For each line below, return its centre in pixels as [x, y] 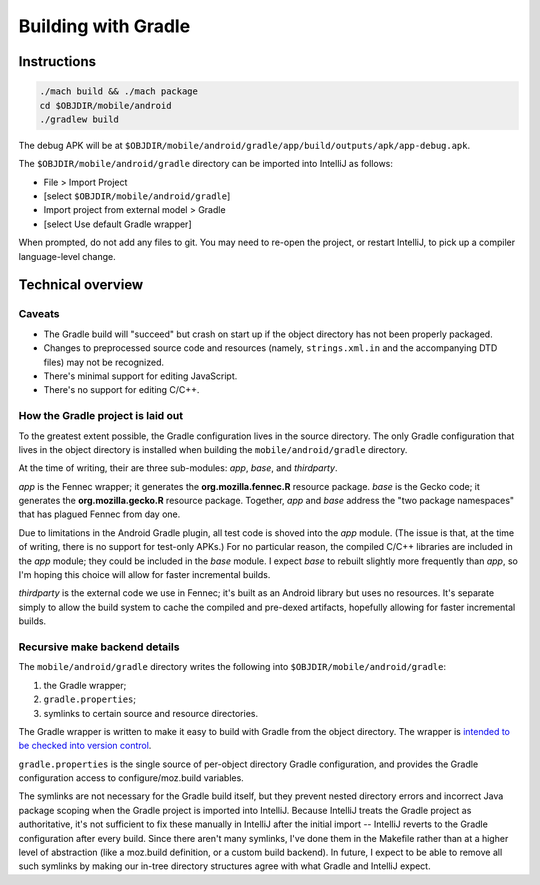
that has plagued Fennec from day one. [99, 514]
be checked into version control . [85, 746]
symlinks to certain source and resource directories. [151, 713]
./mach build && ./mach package [119, 91]
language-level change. [67, 256]
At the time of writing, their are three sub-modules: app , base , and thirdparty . [178, 468]
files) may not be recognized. [104, 362]
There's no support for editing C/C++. [121, 390]
